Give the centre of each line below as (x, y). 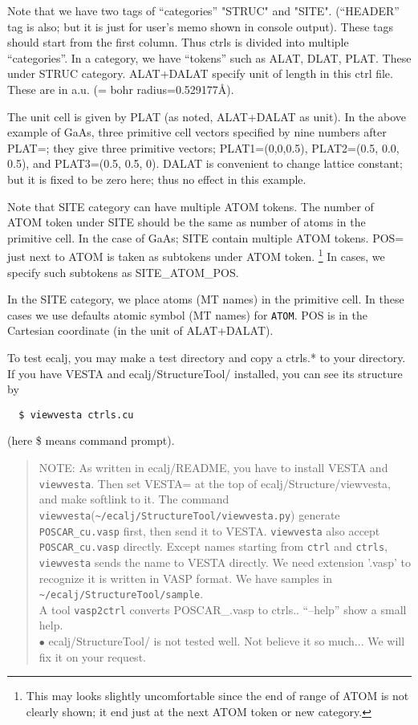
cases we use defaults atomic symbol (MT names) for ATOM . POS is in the (187, 314)
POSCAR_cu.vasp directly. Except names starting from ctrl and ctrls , (213, 546)
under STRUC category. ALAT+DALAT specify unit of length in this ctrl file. (200, 73)
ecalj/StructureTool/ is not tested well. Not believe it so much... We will (227, 641)
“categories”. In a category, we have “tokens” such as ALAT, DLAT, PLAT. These (209, 57)
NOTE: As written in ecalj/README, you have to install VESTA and (213, 468)
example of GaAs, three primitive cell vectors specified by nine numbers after (197, 132)
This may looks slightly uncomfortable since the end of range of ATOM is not (217, 696)
